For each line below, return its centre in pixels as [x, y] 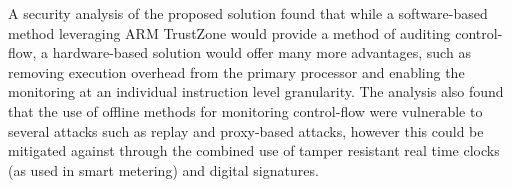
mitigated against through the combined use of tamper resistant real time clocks [254, 150]
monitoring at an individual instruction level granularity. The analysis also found [256, 91]
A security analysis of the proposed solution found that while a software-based [248, 13]
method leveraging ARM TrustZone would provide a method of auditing [229, 32]
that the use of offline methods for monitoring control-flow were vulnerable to [245, 110]
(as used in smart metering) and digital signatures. [163, 169]
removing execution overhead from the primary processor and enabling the [236, 71]
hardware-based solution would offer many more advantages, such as [261, 52]
